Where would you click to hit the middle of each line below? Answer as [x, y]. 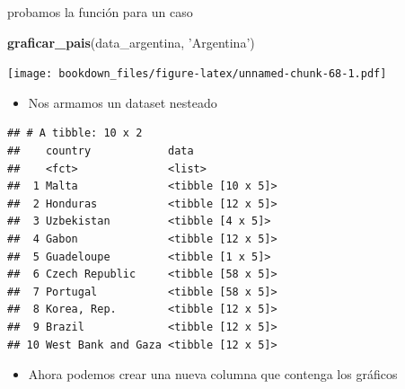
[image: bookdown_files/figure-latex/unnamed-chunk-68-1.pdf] [197, 74]
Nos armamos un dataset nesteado [123, 102]
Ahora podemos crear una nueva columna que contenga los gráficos [213, 374]
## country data [101, 151]
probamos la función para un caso [100, 12]
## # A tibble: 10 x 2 [75, 133]
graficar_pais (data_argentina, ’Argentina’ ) [131, 42]
